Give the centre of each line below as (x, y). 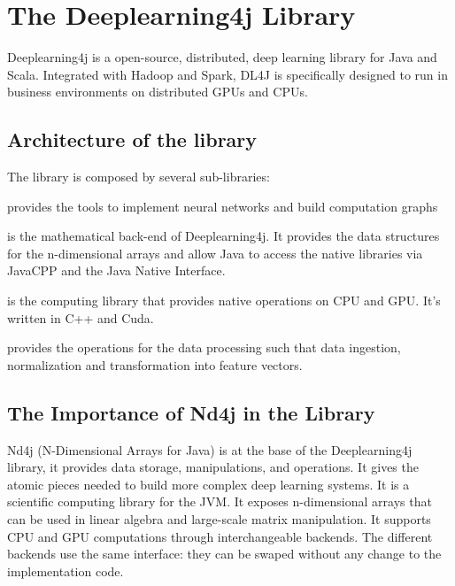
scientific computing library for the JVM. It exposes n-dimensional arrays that (220, 501)
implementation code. (66, 571)
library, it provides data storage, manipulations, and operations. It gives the (213, 467)
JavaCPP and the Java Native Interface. (116, 270)
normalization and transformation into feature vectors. (155, 364)
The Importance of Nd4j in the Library (191, 412)
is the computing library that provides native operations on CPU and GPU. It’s (224, 301)
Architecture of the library (132, 139)
